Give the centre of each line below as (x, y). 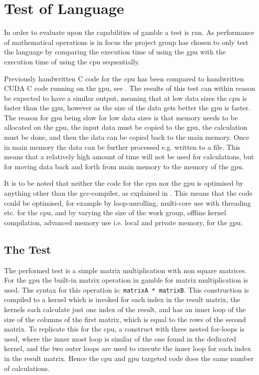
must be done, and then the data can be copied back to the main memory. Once (127, 137)
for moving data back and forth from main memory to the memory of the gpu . (124, 166)
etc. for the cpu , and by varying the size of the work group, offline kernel (115, 212)
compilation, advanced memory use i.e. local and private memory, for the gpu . (124, 222)
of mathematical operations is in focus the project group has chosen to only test (126, 42)
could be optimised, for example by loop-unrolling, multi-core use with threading (128, 202)
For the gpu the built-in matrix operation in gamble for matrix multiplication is (126, 280)
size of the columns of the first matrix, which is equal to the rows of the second (125, 319)
